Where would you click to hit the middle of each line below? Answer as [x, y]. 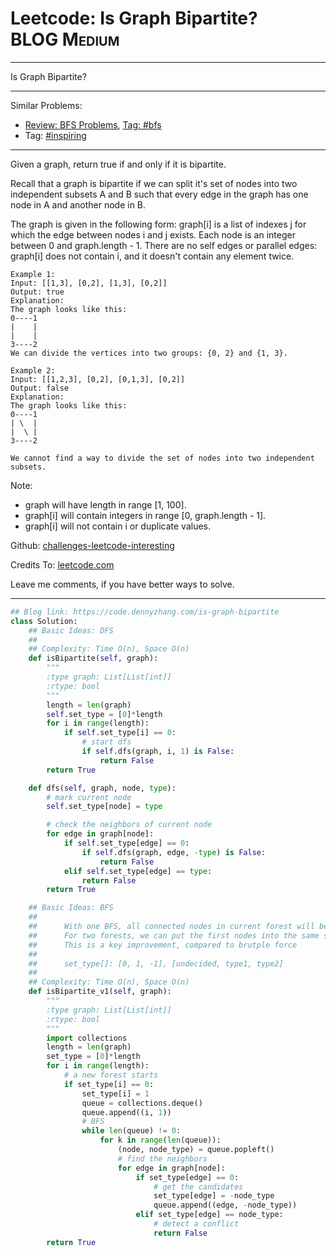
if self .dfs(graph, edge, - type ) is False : [174, 852]
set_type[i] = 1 [115, 1093]
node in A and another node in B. [78, 204]
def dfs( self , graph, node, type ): [102, 788]
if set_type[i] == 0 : [109, 1084]
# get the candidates [198, 1187]
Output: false [40, 388]
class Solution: [44, 621]
